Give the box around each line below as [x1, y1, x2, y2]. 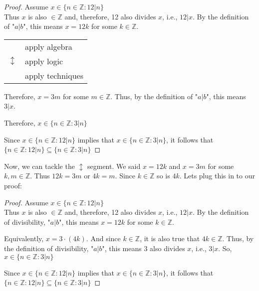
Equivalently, [4, 233, 44, 244]
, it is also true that [140, 233, 200, 244]
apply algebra [25, 40, 72, 52]
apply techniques [25, 69, 84, 81]
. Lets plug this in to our [179, 170, 255, 181]
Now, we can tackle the [4, 160, 75, 171]
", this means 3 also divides [102, 243, 185, 253]
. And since [86, 233, 121, 244]
